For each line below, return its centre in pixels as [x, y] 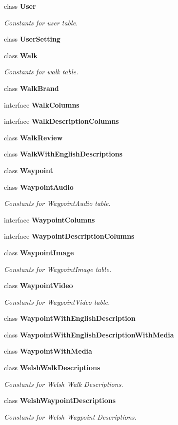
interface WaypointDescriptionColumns [69, 236]
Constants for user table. [41, 22]
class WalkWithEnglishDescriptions [63, 154]
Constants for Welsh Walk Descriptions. [64, 384]
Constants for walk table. [41, 72]
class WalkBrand [31, 88]
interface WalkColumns [42, 104]
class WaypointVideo [39, 285]
